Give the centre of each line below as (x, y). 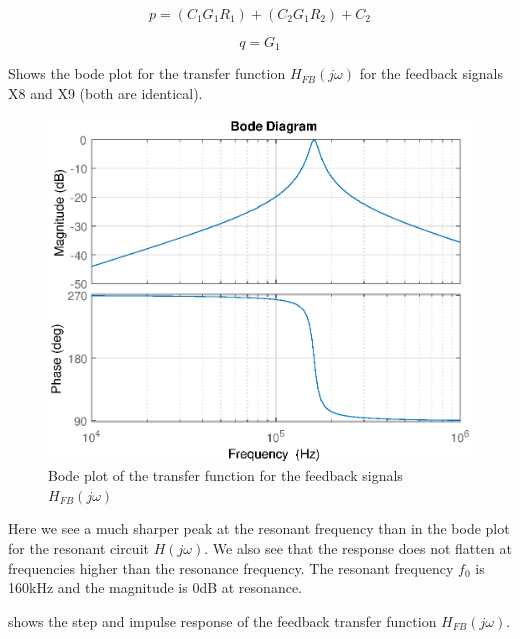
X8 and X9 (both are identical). (105, 93)
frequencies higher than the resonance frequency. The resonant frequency (231, 567)
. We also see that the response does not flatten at (358, 547)
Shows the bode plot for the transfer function (147, 73)
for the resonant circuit (78, 547)
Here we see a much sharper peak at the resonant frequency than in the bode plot (259, 528)
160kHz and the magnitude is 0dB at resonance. (155, 587)
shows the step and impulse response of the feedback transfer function (222, 620)
